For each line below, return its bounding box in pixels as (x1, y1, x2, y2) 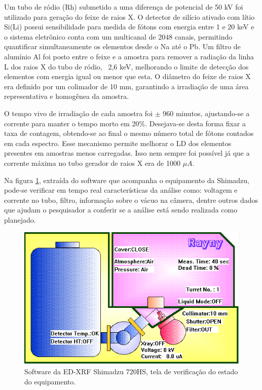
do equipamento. (24, 376, 76, 386)
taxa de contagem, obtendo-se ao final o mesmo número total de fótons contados (4, 128, 254, 138)
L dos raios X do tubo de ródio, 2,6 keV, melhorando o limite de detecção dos (4, 61, 249, 72)
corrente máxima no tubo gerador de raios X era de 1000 (4, 157, 180, 168)
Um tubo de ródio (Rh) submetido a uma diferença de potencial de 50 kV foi (4, 2, 243, 12)
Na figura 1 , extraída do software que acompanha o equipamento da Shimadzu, (4, 174, 250, 185)
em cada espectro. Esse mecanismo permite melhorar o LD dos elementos (4, 137, 232, 148)
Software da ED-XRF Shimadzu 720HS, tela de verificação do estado (24, 366, 238, 377)
